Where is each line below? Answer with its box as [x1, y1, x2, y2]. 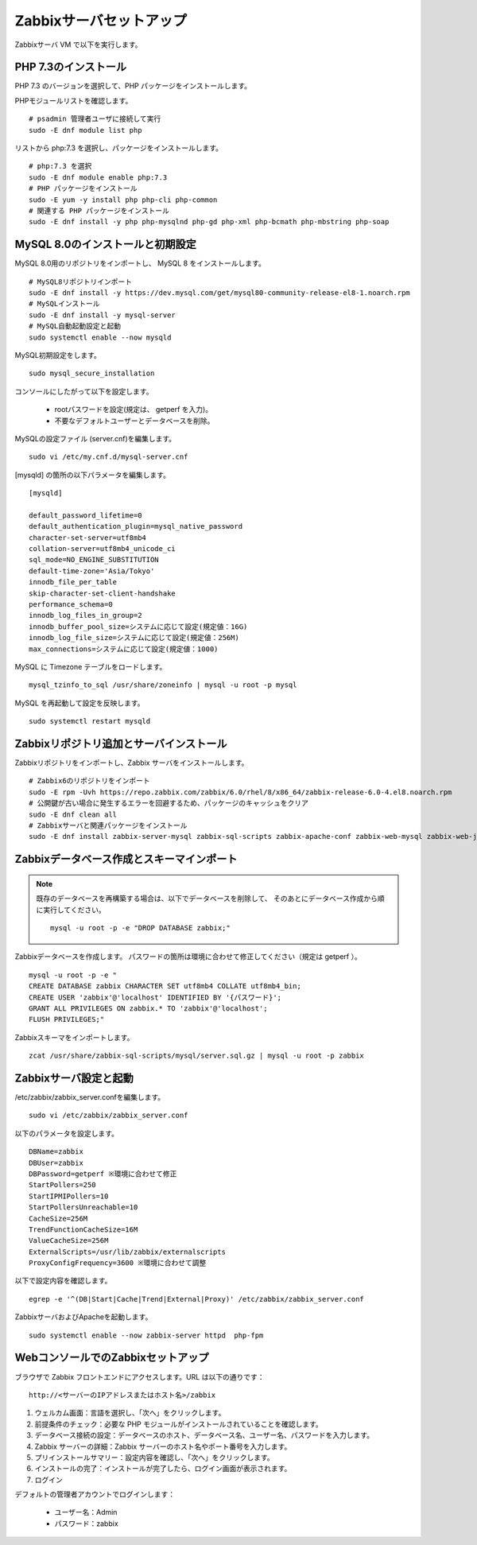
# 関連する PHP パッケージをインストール [29, 206, 170, 215]
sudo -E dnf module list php [29, 126, 142, 134]
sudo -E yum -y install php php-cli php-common [29, 195, 218, 204]
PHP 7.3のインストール [14, 60, 127, 74]
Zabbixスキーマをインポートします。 [14, 1032, 134, 1042]
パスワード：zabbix [54, 1519, 118, 1528]
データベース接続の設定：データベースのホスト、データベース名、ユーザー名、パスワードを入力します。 [34, 1430, 374, 1440]
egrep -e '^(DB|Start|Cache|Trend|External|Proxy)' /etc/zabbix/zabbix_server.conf [29, 1295, 365, 1303]
